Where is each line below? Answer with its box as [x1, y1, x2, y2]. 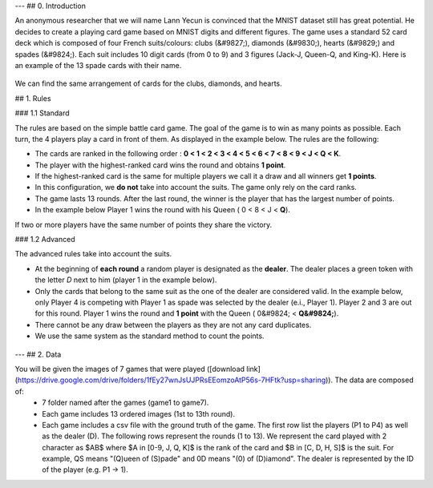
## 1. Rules [14, 93, 51, 103]
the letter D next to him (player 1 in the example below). [34, 275, 217, 284]
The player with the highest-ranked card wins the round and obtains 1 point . [34, 160, 286, 170]
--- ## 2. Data [14, 349, 62, 359]
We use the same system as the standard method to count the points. [34, 331, 265, 341]
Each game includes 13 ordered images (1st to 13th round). [42, 409, 236, 418]
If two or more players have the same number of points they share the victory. [14, 220, 273, 229]
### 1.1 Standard [14, 108, 70, 118]
